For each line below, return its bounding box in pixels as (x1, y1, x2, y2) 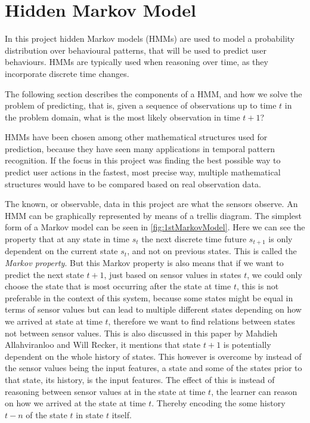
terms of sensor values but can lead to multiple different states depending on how (5, 303, 302, 316)
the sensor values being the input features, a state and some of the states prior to (5, 362, 302, 374)
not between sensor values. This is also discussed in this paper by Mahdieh (5, 326, 278, 339)
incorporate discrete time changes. (5, 67, 129, 79)
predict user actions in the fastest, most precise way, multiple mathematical (5, 166, 281, 178)
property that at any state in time (5, 233, 129, 245)
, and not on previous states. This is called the (127, 245, 297, 257)
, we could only (247, 268, 302, 280)
